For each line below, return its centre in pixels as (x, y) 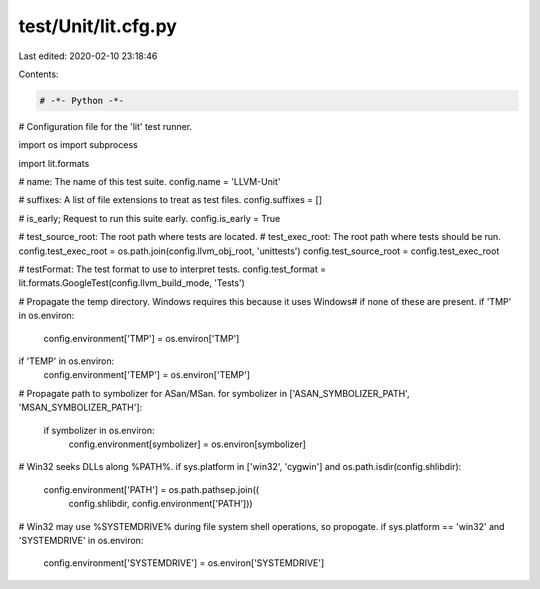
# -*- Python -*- (82, 100)
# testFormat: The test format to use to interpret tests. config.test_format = (172, 269)
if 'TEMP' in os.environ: (66, 361)
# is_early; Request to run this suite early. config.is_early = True (149, 218)
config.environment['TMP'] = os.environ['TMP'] (141, 338)
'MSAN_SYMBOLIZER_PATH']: (80, 407)
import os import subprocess (78, 145)
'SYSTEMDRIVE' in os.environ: (81, 540)
